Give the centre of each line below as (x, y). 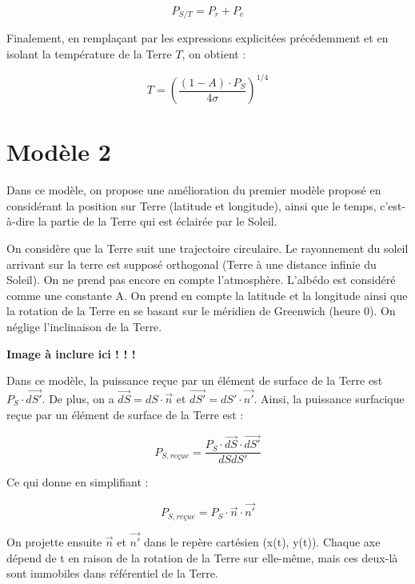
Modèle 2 (59, 152)
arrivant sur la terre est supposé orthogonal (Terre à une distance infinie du (192, 264)
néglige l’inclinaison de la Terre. (84, 327)
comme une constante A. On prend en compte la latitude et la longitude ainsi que (207, 295)
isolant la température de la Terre (89, 54)
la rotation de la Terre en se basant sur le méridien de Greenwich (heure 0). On (201, 311)
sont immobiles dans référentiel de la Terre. (112, 573)
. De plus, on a (78, 399)
